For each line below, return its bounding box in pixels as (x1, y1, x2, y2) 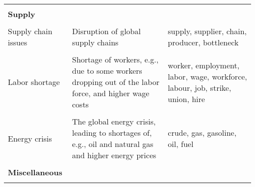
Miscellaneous (8, 166, 62, 178)
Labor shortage (8, 76, 60, 87)
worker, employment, (168, 59, 240, 71)
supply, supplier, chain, (168, 25, 247, 37)
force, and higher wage (72, 87, 150, 99)
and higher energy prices (72, 149, 156, 161)
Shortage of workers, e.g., (72, 54, 159, 65)
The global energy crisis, (72, 116, 156, 127)
